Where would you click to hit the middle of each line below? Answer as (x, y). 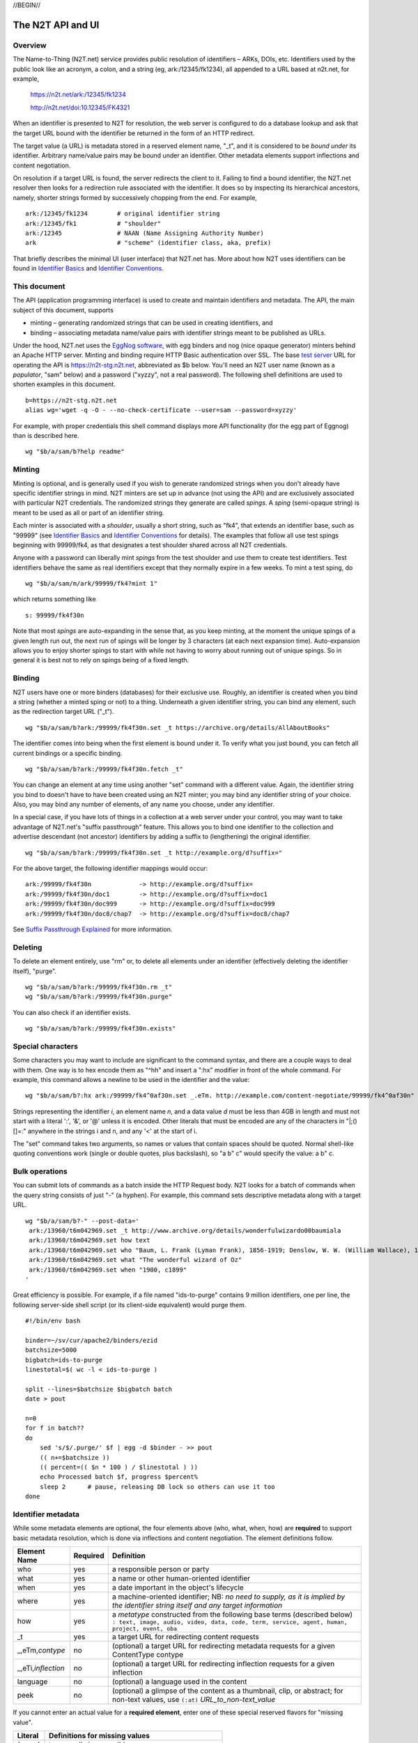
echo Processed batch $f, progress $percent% (119, 1477)
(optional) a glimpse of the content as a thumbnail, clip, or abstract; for (228, 1691)
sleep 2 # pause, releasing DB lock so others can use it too (157, 1486)
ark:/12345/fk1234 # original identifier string (123, 214)
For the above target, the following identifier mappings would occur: (110, 869)
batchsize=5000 (51, 1350)
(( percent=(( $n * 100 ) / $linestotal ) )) (119, 1467)
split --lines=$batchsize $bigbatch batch (99, 1389)
